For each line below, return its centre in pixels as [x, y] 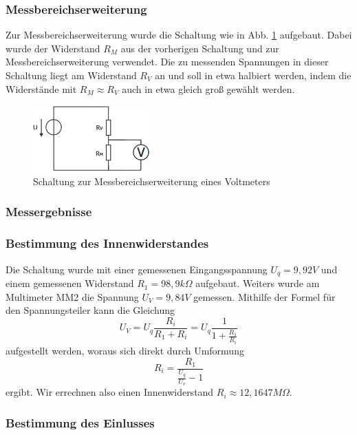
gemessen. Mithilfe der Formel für [264, 296]
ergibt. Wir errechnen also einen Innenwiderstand [110, 392]
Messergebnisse [49, 212]
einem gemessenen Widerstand [70, 283]
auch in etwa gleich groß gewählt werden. [208, 88]
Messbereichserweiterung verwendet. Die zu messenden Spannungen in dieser [167, 62]
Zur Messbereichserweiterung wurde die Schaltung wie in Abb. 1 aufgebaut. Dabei [179, 35]
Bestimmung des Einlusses [80, 422]
